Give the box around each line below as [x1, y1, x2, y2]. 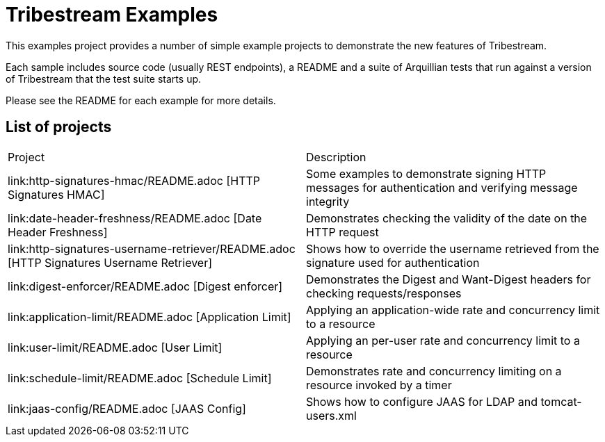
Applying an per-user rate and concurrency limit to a [306, 333, 580, 347]
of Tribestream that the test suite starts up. [6, 72, 202, 85]
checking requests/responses [306, 286, 462, 300]
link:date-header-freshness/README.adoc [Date [8, 211, 262, 225]
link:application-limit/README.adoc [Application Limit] [8, 309, 291, 324]
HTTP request [306, 224, 379, 239]
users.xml [306, 408, 357, 423]
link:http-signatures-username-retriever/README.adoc [8, 241, 296, 256]
